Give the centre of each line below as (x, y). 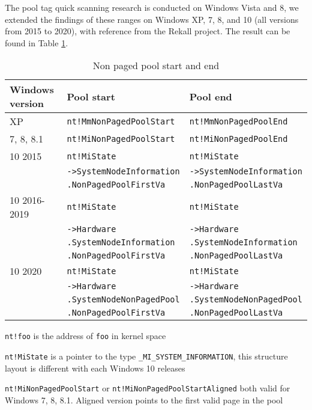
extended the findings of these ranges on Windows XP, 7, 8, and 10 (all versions (152, 19)
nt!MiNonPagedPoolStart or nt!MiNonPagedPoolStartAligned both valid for (148, 388)
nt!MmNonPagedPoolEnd (238, 121)
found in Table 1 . (37, 42)
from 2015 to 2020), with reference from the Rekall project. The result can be (148, 31)
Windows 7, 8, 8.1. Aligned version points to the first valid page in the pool (144, 399)
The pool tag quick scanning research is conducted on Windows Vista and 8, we (152, 7)
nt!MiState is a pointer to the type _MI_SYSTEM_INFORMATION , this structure (146, 356)
